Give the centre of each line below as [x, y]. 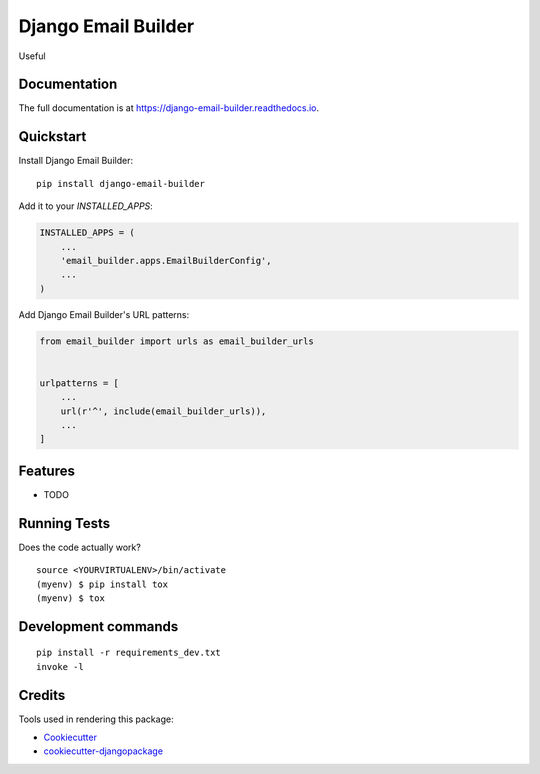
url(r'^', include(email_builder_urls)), [163, 411]
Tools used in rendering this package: [96, 719]
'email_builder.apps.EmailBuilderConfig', [166, 260]
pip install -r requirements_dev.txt [129, 653]
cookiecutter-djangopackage [103, 751]
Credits [42, 695]
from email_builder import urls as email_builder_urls [176, 341]
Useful [32, 56]
